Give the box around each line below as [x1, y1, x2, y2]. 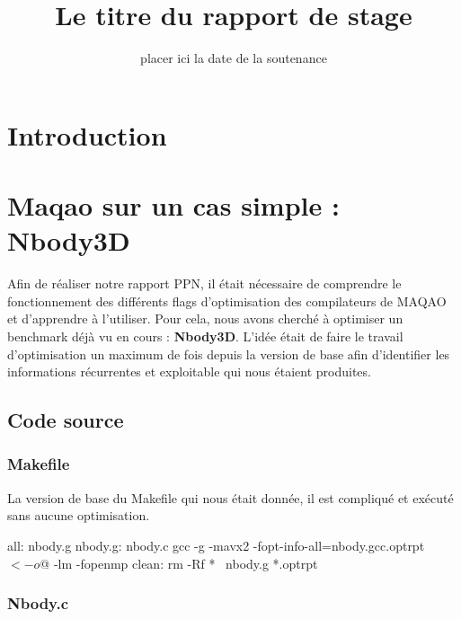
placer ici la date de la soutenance [140, 49, 327, 67]
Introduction [7, 116, 167, 153]
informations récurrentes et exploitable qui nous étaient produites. [7, 362, 371, 381]
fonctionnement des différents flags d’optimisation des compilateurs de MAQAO [7, 291, 447, 310]
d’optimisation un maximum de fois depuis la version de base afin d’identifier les [7, 344, 450, 363]
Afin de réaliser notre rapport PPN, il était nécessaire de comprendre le [7, 274, 402, 293]
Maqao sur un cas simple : [7, 187, 340, 224]
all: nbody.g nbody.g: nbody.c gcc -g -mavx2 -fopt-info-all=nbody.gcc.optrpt [7, 535, 425, 554]
